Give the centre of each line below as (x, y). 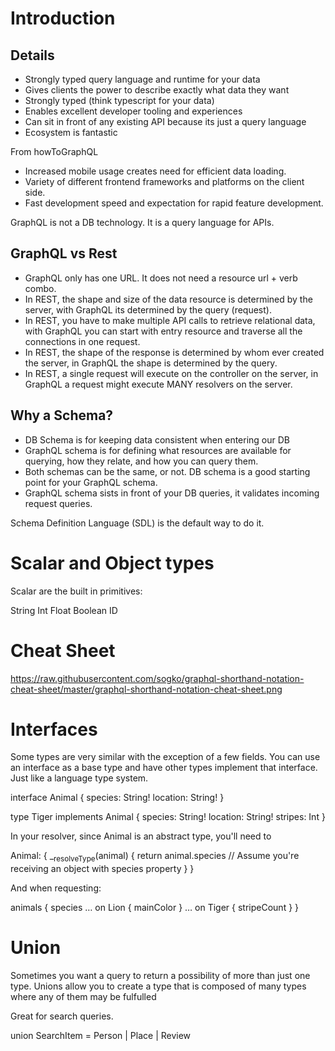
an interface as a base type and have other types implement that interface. (164, 768)
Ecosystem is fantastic (71, 132)
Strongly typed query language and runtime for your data (142, 79)
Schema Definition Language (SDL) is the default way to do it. (137, 523)
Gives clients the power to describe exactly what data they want (157, 90)
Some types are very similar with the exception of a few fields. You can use (165, 757)
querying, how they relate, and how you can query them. (141, 461)
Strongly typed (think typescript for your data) (119, 100)
